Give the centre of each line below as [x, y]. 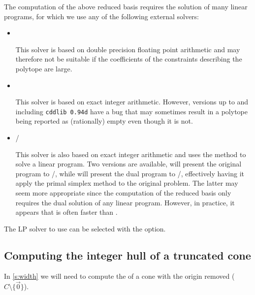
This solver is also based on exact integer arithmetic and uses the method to [131, 154]
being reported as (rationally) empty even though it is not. [104, 121]
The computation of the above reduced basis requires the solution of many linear [126, 6]
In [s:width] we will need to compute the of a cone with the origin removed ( [119, 276]
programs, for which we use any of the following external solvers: [101, 16]
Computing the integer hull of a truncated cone [127, 255]
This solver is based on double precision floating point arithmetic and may [128, 49]
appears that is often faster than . [66, 212]
